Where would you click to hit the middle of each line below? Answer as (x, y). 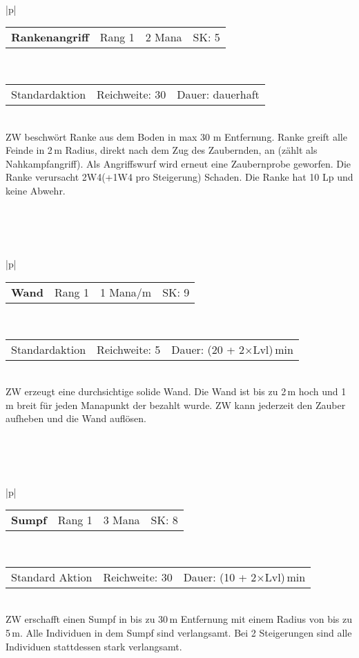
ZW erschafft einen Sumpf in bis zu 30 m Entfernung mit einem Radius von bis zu (179, 619)
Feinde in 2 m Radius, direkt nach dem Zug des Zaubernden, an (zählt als (162, 150)
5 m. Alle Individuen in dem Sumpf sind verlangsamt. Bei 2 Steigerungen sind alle (179, 633)
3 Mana (122, 520)
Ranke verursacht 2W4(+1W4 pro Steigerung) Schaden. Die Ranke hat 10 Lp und (179, 177)
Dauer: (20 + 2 (208, 349)
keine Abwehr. (36, 190)
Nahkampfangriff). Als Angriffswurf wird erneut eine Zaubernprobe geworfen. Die (178, 163)
